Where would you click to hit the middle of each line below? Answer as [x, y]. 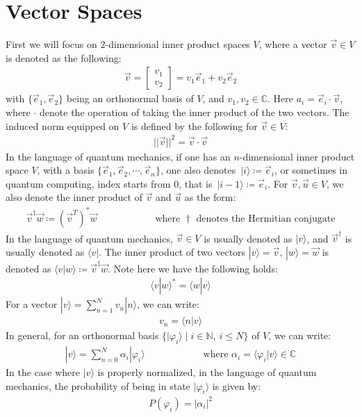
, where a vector [293, 44]
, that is [196, 183]
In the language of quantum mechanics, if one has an [118, 156]
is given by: [237, 385]
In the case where [43, 372]
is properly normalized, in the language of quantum [207, 372]
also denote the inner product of [74, 197]
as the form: [210, 197]
